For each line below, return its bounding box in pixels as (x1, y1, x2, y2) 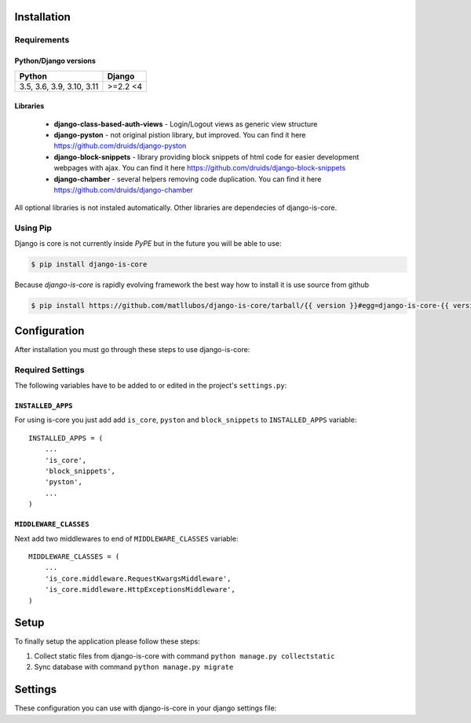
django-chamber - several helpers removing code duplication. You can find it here (53, 174, 322, 184)
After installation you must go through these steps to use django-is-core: (14, 344, 250, 354)
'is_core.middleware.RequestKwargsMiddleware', (44, 574, 232, 583)
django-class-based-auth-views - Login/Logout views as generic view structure (53, 119, 318, 129)
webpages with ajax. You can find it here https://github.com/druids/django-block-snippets (53, 163, 346, 173)
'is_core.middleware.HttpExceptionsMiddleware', (44, 585, 235, 594)
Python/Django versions (14, 56, 96, 66)
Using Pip (14, 222, 53, 233)
